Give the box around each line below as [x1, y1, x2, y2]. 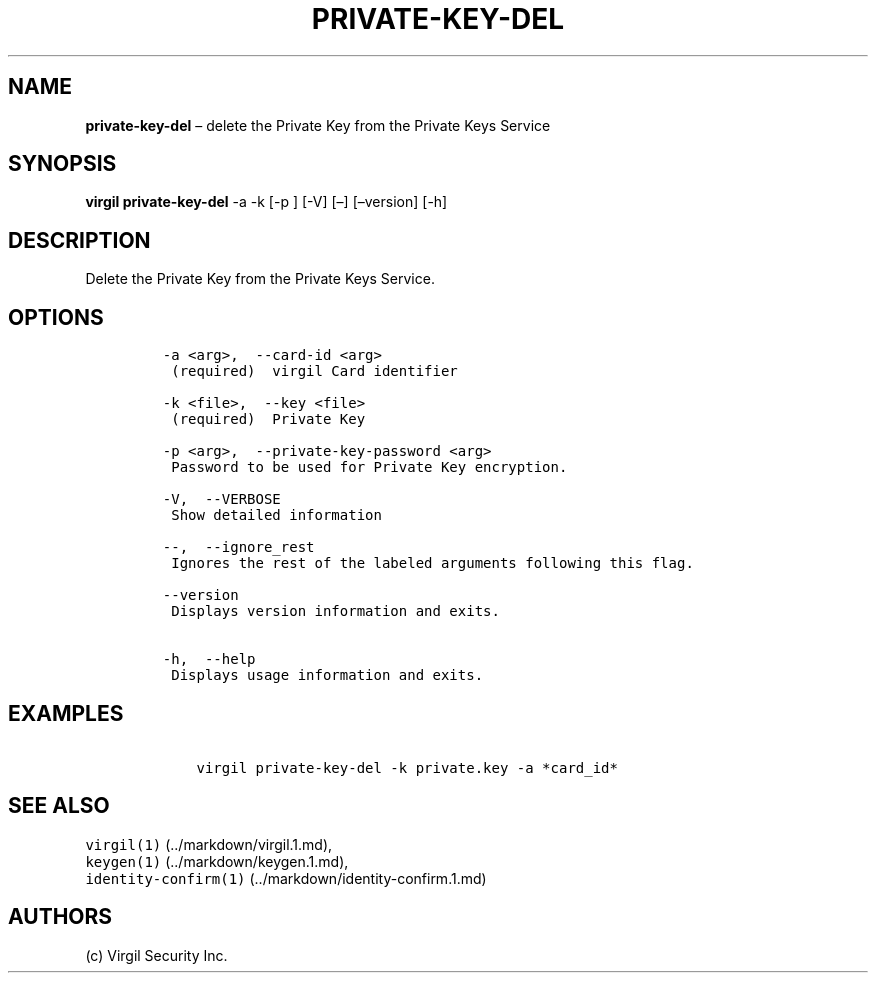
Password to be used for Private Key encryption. [171, 459, 568, 476]
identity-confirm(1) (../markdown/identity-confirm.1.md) [85, 869, 487, 887]
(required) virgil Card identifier [171, 363, 458, 380]
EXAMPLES [8, 700, 124, 726]
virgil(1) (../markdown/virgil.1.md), [85, 835, 333, 853]
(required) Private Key [171, 411, 366, 428]
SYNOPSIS [8, 151, 117, 177]
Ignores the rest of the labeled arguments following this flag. [171, 555, 694, 572]
